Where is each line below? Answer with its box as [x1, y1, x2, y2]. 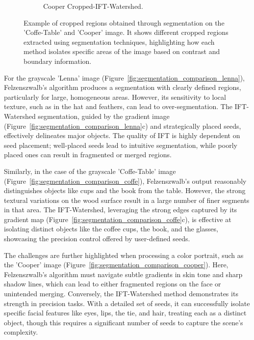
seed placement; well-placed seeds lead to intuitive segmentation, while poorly [4, 140, 237, 150]
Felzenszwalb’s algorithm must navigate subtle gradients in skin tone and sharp [4, 269, 243, 279]
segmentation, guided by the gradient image [38, 111, 170, 121]
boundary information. [24, 56, 92, 66]
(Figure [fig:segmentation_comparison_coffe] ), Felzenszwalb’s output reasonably [4, 175, 247, 186]
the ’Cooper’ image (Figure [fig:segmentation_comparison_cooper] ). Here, [4, 259, 229, 270]
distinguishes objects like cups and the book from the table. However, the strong [4, 185, 246, 196]
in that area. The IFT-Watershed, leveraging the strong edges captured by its [4, 204, 237, 215]
